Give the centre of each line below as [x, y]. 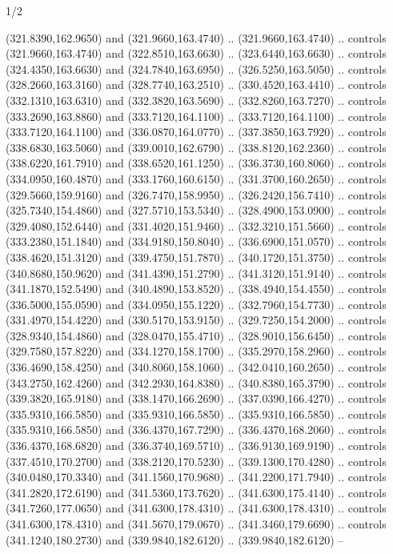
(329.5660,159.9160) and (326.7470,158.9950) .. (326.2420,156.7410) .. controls [196, 194]
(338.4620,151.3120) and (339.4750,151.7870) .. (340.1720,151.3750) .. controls [196, 257]
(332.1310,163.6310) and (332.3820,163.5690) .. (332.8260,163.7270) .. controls [196, 100]
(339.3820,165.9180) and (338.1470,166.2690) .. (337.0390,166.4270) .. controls [196, 398]
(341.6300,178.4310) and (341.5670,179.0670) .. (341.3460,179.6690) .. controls [196, 524]
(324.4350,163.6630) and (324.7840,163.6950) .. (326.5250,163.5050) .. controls [196, 68]
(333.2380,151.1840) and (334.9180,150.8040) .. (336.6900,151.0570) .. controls [196, 241]
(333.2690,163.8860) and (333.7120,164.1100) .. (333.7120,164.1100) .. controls [196, 116]
